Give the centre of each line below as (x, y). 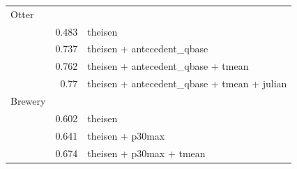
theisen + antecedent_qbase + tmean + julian (187, 83)
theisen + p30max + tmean (146, 153)
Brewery (28, 100)
